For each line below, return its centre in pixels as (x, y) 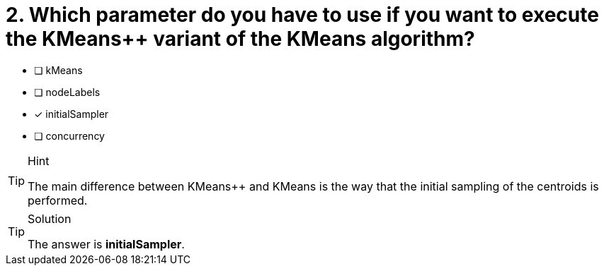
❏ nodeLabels (67, 92)
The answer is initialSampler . (106, 244)
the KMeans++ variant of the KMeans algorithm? (240, 39)
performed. (58, 200)
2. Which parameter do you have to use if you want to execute (302, 15)
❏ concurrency (69, 135)
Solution (50, 218)
